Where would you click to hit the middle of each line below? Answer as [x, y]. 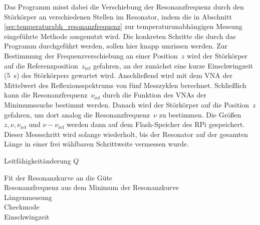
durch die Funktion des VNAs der [154, 95]
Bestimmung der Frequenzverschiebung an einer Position [91, 55]
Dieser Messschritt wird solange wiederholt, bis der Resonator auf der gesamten [126, 134]
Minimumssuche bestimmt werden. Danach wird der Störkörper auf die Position [127, 104]
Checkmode [22, 207]
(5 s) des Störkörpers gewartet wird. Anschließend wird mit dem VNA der [118, 75]
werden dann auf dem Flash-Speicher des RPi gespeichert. [156, 124]
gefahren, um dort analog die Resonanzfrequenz [77, 114]
